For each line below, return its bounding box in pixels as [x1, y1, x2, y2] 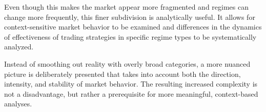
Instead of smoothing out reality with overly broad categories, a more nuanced [4, 58, 251, 69]
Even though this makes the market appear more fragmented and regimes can [4, 2, 249, 12]
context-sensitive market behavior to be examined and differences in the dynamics [4, 21, 262, 32]
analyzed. [4, 41, 34, 52]
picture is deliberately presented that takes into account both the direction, [4, 68, 241, 79]
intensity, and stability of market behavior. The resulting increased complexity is [4, 78, 258, 89]
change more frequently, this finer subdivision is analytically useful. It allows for [4, 11, 255, 22]
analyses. [4, 98, 32, 109]
